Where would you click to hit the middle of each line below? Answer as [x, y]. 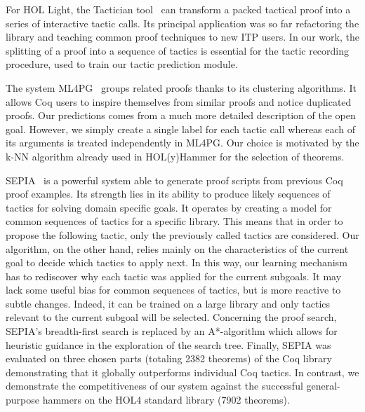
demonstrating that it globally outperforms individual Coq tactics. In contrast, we [182, 372]
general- [323, 386]
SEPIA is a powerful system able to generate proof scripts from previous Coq [174, 180]
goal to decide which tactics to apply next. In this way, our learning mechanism [177, 262]
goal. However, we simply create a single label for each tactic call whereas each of [181, 129]
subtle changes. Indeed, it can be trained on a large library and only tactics [168, 303]
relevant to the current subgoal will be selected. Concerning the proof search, [171, 317]
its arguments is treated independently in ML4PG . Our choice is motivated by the [182, 143]
